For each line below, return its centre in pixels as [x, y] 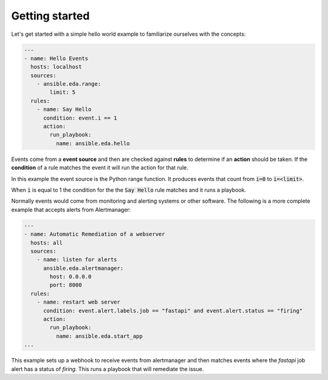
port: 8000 [66, 285]
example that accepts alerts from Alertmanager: [71, 209]
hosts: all [47, 243]
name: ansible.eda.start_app [99, 336]
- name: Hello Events [56, 58]
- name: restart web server [79, 302]
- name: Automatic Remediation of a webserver [94, 234]
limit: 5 [63, 92]
